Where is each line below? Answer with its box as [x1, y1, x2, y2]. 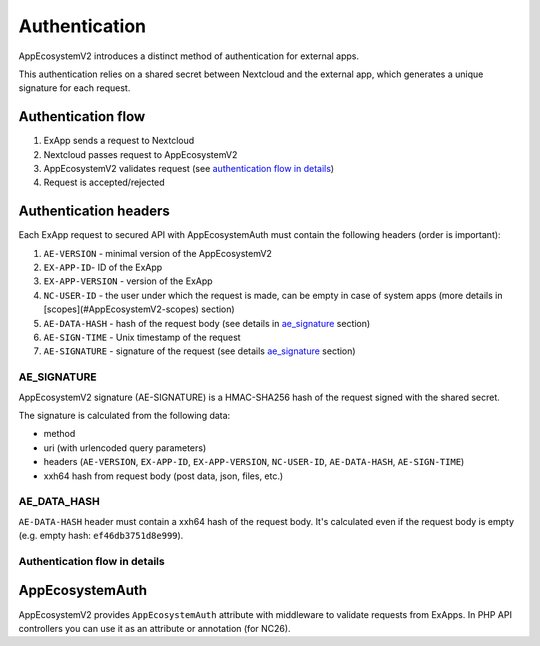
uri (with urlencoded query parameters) [43, 441, 207, 454]
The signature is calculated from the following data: [18, 409, 231, 421]
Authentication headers [18, 203, 170, 220]
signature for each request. [18, 82, 131, 94]
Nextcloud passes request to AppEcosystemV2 [43, 148, 238, 160]
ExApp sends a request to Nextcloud [43, 135, 195, 147]
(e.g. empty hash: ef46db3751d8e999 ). [18, 530, 184, 542]
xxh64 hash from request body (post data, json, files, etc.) [43, 470, 284, 482]
